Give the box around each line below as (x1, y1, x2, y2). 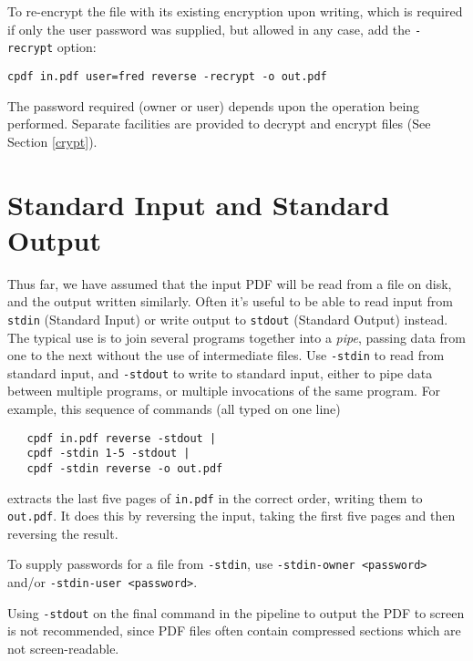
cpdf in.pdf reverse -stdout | (26, 431, 217, 445)
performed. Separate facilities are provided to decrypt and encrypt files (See (7, 114, 431, 133)
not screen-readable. (7, 639, 119, 658)
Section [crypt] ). (7, 131, 98, 150)
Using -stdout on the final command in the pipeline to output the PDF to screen (7, 603, 465, 622)
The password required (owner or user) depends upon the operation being (7, 96, 420, 115)
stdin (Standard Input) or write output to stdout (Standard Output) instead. (7, 309, 448, 328)
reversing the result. (7, 523, 118, 542)
